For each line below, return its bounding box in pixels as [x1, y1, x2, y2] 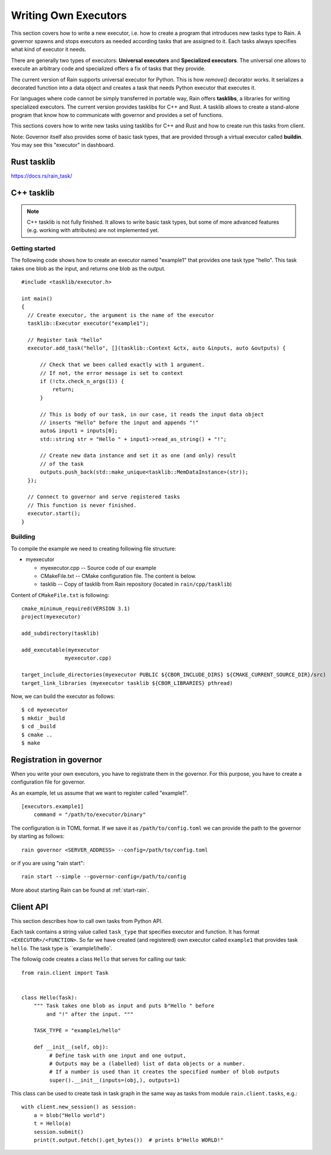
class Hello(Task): [21, 994, 78, 1001]
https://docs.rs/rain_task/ [11, 172, 73, 180]
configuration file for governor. [11, 778, 86, 785]
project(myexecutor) [21, 614, 81, 620]
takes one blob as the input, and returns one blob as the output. [11, 265, 166, 272]
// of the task [40, 461, 84, 467]
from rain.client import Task [21, 969, 109, 976]
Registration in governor [11, 755, 103, 765]
